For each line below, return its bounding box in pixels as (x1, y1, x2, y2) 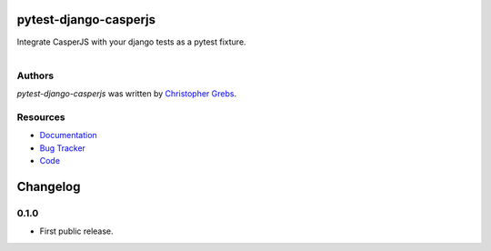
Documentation (39, 130, 97, 141)
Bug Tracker (39, 142, 86, 154)
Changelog (16, 179, 81, 195)
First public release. (39, 226, 114, 236)
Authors (16, 69, 55, 82)
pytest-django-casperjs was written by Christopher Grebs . (16, 88, 236, 99)
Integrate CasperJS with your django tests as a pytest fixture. (16, 36, 246, 47)
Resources (16, 111, 65, 124)
